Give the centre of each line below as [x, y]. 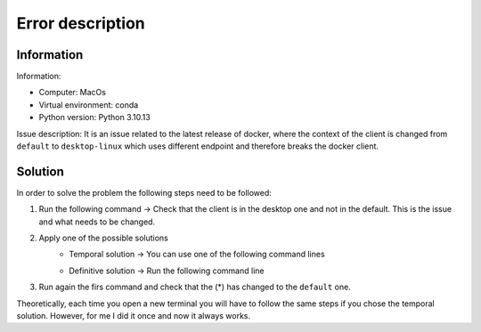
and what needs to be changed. [97, 222]
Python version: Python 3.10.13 [94, 117]
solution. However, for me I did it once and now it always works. [134, 316]
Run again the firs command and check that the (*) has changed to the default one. [195, 287]
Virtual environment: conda [89, 105]
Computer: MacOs [73, 93]
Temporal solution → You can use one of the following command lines [197, 255]
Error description [81, 23]
